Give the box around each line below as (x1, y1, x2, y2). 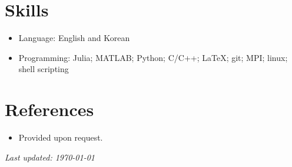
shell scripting (18, 63, 69, 75)
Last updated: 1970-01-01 (5, 151, 95, 163)
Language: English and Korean (18, 32, 130, 44)
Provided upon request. (18, 131, 103, 144)
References (5, 97, 94, 121)
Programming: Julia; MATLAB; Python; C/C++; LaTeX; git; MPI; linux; (18, 51, 288, 63)
